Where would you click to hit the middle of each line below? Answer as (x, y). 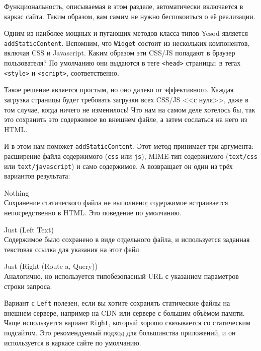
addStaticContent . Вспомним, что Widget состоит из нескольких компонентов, (127, 43)
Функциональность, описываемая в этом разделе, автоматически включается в (124, 6)
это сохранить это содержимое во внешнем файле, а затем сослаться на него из (126, 119)
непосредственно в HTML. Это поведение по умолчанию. (93, 213)
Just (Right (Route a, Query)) (51, 266)
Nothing (17, 192)
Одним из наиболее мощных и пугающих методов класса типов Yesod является (126, 33)
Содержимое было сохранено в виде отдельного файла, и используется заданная (127, 239)
